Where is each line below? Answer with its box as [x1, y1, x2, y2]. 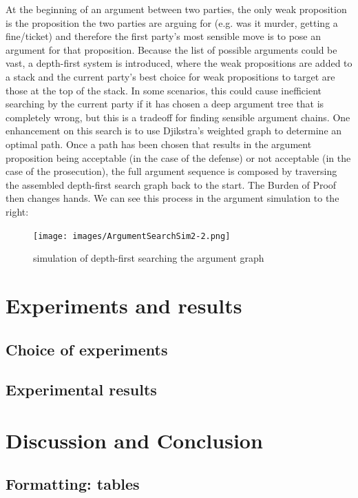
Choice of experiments [6, 338, 168, 360]
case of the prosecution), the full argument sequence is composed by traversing [6, 164, 337, 178]
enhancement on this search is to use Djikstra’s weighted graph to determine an [6, 123, 342, 138]
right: [6, 204, 29, 218]
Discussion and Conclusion [6, 426, 263, 454]
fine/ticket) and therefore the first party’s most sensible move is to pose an [6, 29, 321, 43]
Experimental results [6, 379, 157, 400]
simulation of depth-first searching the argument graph [33, 251, 264, 265]
